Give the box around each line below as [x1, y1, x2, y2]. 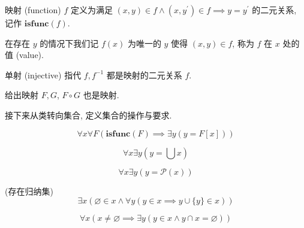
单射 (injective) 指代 [5, 68, 82, 81]
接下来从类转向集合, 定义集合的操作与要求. [5, 108, 172, 121]
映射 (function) [5, 4, 61, 16]
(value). [16, 48, 44, 61]
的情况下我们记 [40, 37, 99, 49]
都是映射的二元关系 [106, 68, 182, 81]
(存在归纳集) [5, 184, 53, 197]
